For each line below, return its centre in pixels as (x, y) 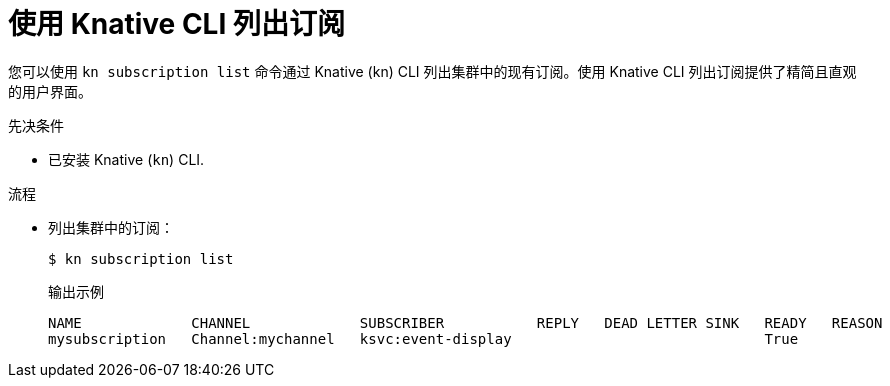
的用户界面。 (50, 91)
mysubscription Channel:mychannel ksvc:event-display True (423, 338)
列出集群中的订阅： (111, 227)
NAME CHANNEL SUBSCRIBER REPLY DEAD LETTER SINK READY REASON (465, 322)
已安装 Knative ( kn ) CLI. (126, 159)
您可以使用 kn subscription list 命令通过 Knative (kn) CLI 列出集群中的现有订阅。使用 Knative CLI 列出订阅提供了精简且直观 (432, 71)
